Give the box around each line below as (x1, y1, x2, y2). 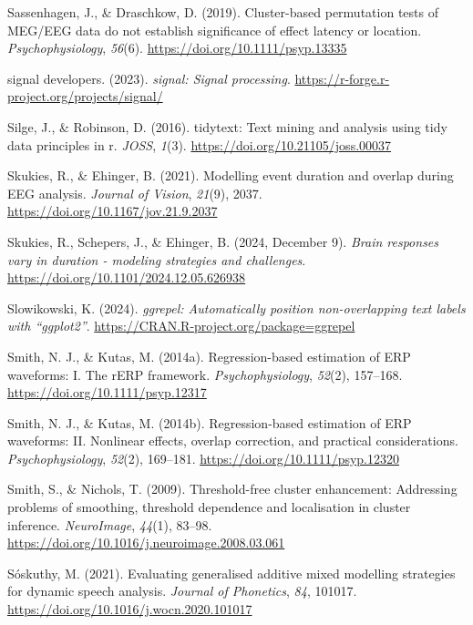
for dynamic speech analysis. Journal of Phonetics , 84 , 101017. (7, 581, 357, 600)
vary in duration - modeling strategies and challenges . (7, 250, 306, 269)
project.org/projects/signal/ (7, 87, 163, 106)
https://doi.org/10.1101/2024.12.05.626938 (7, 268, 246, 287)
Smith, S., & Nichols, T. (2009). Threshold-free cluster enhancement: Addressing (7, 479, 458, 498)
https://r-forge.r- (294, 68, 390, 87)
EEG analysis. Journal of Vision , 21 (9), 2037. (7, 183, 262, 202)
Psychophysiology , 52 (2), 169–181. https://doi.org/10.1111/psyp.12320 (7, 448, 399, 467)
